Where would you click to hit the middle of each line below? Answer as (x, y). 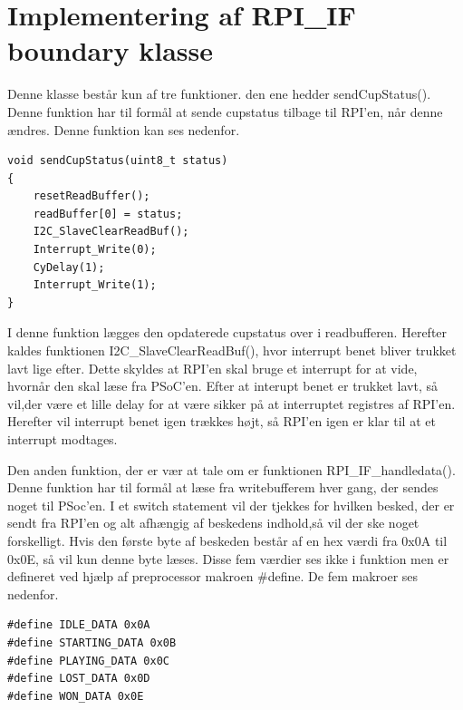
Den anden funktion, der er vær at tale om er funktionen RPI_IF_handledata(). (231, 469)
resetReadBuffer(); (92, 196)
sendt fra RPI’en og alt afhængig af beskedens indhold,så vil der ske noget (213, 523)
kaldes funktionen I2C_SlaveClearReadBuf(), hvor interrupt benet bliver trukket (232, 350)
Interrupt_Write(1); (95, 285)
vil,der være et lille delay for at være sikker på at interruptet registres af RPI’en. (231, 403)
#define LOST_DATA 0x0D (79, 679)
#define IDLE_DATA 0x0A (79, 625)
